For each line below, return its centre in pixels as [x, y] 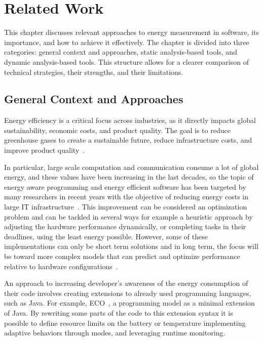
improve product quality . [45, 150]
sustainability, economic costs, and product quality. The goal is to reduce [117, 130]
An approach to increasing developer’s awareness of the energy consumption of [126, 283]
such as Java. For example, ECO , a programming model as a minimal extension [129, 303]
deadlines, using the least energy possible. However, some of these [106, 236]
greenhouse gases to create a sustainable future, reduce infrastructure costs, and [128, 140]
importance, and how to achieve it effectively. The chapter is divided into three [127, 42]
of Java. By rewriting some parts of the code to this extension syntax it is [119, 312]
